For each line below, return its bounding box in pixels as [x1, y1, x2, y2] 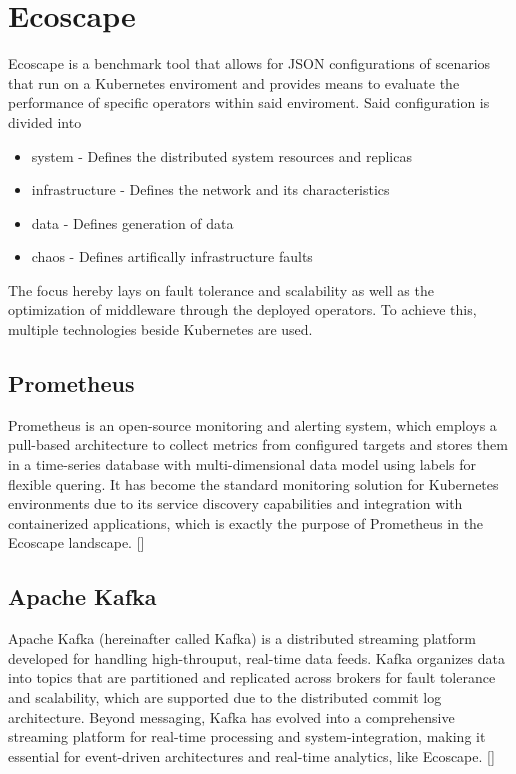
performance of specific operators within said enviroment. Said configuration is [8, 92, 490, 113]
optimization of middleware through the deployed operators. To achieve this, [8, 299, 477, 320]
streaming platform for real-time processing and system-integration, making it [8, 726, 486, 747]
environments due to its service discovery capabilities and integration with [8, 493, 463, 514]
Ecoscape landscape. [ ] [8, 532, 145, 553]
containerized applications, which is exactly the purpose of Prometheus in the [8, 512, 484, 533]
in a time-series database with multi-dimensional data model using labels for [8, 454, 476, 475]
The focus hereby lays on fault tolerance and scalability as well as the [8, 279, 434, 300]
